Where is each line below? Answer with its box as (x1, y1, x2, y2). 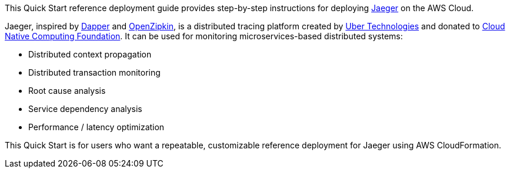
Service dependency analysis (28, 104, 142, 114)
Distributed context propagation (28, 49, 152, 59)
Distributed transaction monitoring (28, 67, 161, 77)
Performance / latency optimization (28, 122, 165, 132)
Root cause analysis (28, 86, 106, 96)
